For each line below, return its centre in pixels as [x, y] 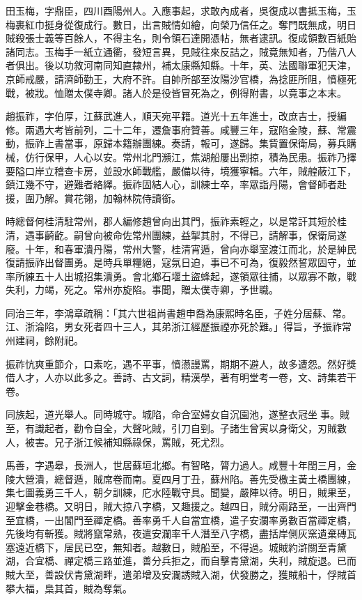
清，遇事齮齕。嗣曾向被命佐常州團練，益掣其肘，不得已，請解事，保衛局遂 [176, 234]
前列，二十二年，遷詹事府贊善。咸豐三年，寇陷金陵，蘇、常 [210, 129]
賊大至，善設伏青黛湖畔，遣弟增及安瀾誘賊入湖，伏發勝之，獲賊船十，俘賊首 [181, 574]
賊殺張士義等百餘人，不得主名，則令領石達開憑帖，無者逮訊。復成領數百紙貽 [181, 38]
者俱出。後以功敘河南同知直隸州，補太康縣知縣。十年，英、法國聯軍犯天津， [181, 65]
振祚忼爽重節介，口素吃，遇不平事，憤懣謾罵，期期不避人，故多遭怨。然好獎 [181, 363]
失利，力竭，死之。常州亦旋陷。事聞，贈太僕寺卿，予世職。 [142, 290]
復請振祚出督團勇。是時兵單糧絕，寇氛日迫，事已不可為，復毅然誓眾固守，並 [181, 262]
